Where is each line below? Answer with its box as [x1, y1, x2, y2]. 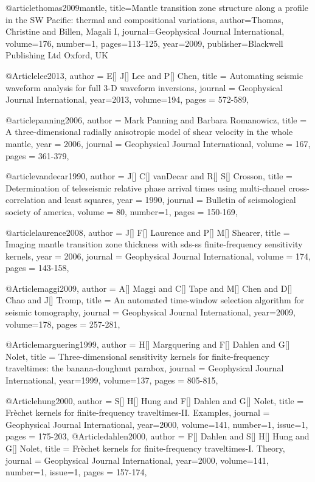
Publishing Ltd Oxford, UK [5, 49, 108, 61]
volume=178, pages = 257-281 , [5, 317, 120, 330]
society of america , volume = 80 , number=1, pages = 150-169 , [5, 205, 238, 218]
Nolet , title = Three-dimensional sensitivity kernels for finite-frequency [5, 349, 269, 362]
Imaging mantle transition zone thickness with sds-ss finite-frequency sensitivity [5, 238, 303, 250]
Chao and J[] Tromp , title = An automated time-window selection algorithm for [5, 294, 305, 306]
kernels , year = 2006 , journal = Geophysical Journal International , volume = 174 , [5, 249, 311, 262]
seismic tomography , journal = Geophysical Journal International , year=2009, [5, 306, 296, 318]
